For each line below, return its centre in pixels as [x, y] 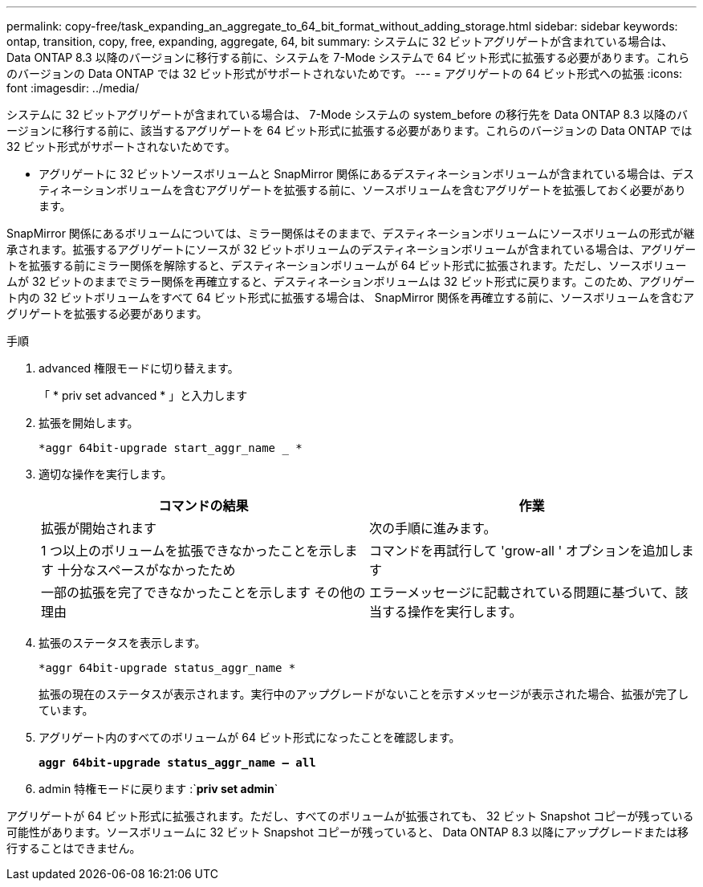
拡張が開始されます [99, 528]
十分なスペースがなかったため [146, 570]
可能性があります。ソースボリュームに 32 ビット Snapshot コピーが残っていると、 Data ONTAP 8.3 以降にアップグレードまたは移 [348, 832]
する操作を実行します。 [452, 612]
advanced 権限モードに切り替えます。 [139, 368]
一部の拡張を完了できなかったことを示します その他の [203, 592]
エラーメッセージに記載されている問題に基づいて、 [522, 592]
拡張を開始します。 [89, 423]
